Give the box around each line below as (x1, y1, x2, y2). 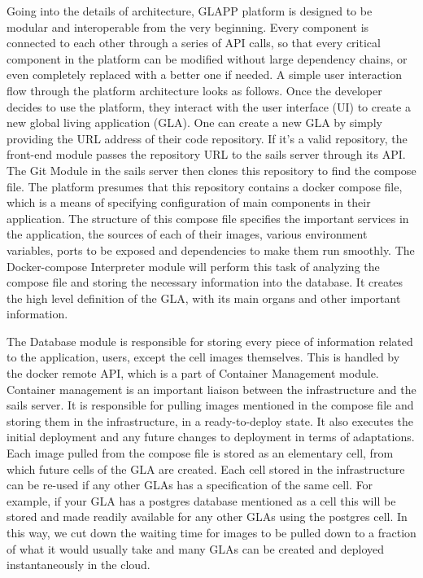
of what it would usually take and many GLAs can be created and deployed (7, 540, 385, 557)
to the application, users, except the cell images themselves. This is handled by (7, 348, 400, 366)
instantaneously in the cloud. (7, 556, 150, 573)
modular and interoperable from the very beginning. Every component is (7, 18, 369, 35)
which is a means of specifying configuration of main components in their (7, 194, 371, 211)
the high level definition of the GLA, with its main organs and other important (7, 289, 401, 306)
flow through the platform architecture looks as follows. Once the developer (7, 81, 382, 99)
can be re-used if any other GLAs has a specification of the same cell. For (7, 476, 373, 493)
